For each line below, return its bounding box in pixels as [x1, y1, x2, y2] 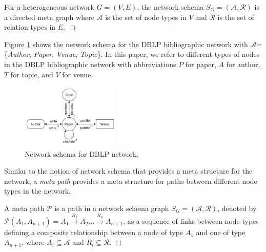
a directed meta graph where [4, 11, 94, 22]
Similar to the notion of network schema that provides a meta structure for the [4, 165, 253, 176]
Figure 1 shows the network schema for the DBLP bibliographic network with [4, 38, 248, 49]
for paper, [185, 58, 216, 69]
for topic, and [10, 69, 53, 79]
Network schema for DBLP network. [25, 148, 139, 159]
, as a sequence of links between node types [123, 215, 259, 226]
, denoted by [217, 202, 257, 213]
